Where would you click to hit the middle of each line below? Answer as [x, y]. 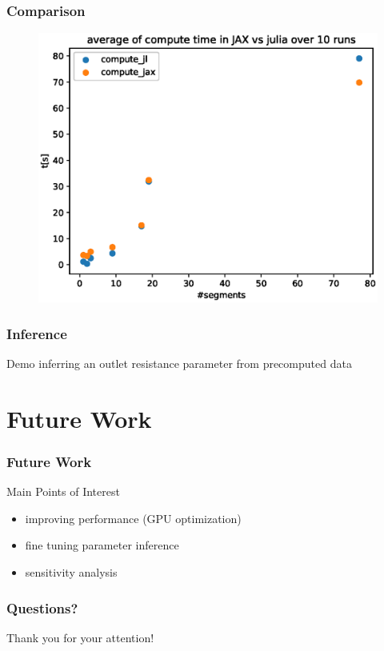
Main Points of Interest [63, 491]
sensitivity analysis [71, 572]
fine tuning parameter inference [102, 545]
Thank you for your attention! [80, 637]
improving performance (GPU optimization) [133, 518]
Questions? [42, 607]
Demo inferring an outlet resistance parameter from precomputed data [179, 363]
